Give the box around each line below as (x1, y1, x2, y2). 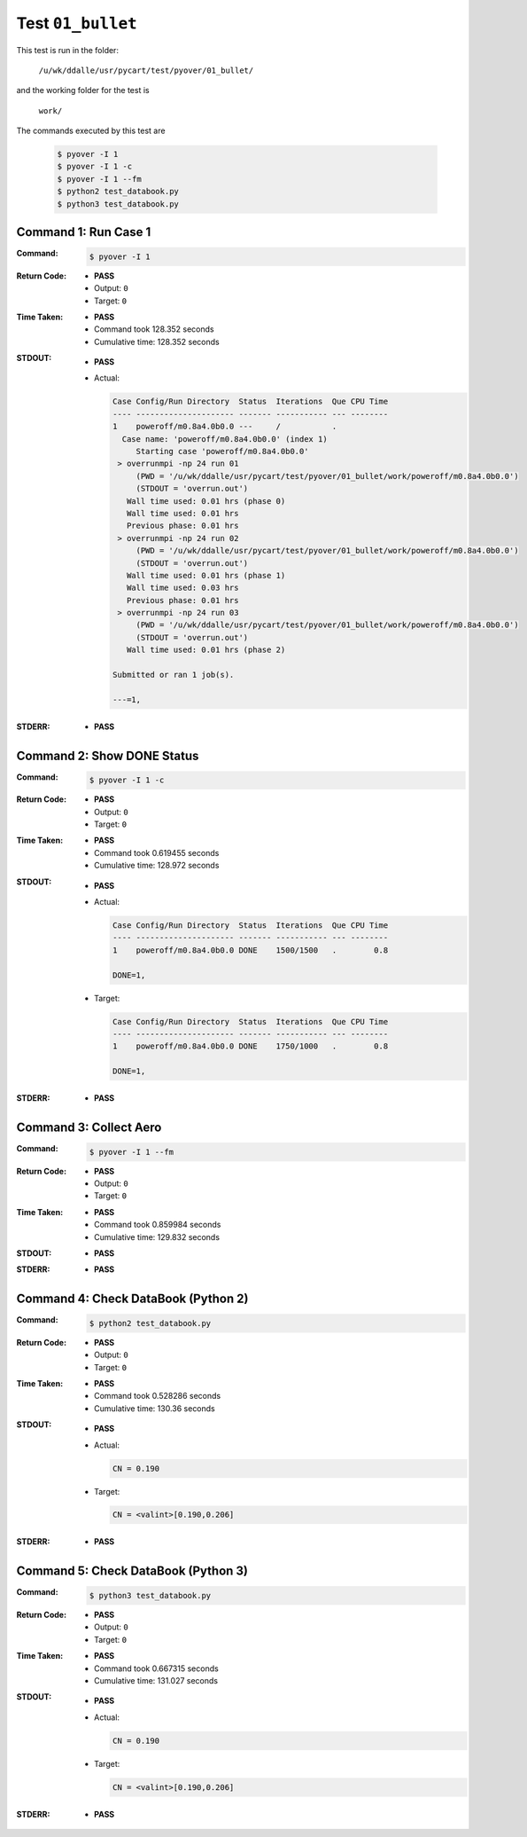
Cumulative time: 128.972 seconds (94, 860, 220, 871)
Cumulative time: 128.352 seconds (94, 336, 221, 347)
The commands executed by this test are (16, 125, 166, 137)
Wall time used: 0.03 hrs (126, 583, 239, 593)
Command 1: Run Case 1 (16, 224, 151, 239)
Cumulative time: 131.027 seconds (94, 1675, 219, 1685)
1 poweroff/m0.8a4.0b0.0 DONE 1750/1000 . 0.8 (112, 1041, 389, 1051)
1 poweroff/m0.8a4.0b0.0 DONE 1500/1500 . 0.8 (112, 945, 389, 955)
